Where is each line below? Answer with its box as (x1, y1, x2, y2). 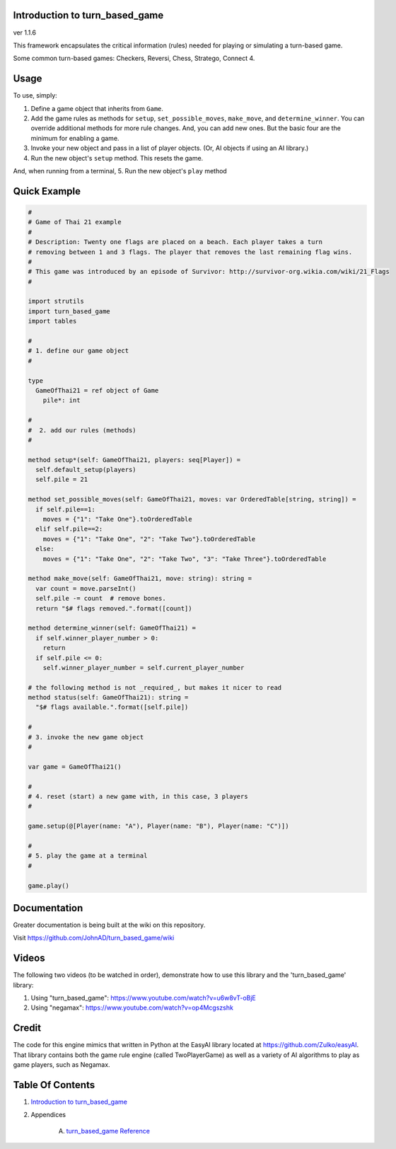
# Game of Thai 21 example (28, 218, 122, 226)
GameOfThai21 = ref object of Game (35, 386, 159, 394)
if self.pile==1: (35, 505, 95, 513)
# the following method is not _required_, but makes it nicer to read (28, 683, 282, 691)
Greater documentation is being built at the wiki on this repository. (13, 920, 206, 929)
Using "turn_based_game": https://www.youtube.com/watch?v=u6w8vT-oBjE (30, 994, 256, 1003)
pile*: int (42, 396, 81, 405)
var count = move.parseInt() (35, 584, 137, 592)
